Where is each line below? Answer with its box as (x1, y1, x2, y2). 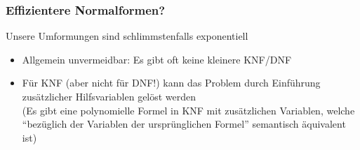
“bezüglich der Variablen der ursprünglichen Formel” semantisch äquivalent (22, 117, 346, 131)
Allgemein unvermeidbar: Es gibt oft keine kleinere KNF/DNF (22, 52, 292, 66)
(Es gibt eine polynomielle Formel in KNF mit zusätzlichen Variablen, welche (22, 103, 355, 117)
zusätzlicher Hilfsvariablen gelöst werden (22, 89, 196, 103)
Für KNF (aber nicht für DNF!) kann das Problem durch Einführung (22, 75, 321, 90)
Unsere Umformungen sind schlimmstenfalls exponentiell (6, 29, 248, 43)
